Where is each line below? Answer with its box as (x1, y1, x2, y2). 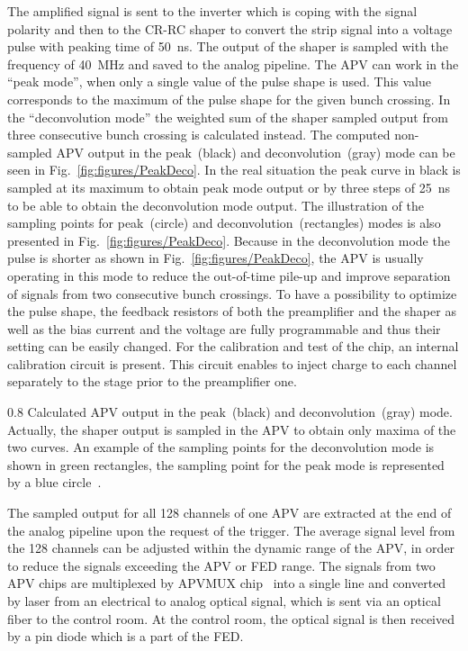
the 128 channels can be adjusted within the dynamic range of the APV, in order (7, 538, 455, 557)
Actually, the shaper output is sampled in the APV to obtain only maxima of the (7, 420, 456, 439)
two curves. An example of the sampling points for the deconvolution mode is (7, 438, 435, 457)
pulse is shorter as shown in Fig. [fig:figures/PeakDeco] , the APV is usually (7, 249, 424, 267)
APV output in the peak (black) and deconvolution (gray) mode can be (56, 142, 455, 161)
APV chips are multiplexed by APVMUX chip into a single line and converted (7, 574, 446, 592)
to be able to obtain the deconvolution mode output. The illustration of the (7, 195, 424, 214)
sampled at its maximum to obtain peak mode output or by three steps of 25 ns (7, 177, 451, 196)
